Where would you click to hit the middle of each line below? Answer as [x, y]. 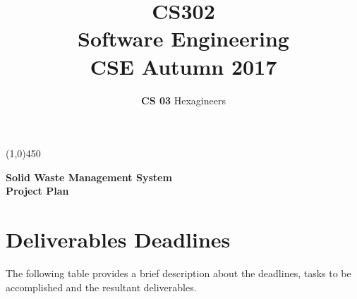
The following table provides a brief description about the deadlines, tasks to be [178, 273]
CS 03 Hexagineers [183, 100]
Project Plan [37, 191]
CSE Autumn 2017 [183, 66]
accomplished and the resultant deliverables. [101, 287]
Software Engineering [183, 38]
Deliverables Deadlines [118, 239]
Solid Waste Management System [89, 177]
